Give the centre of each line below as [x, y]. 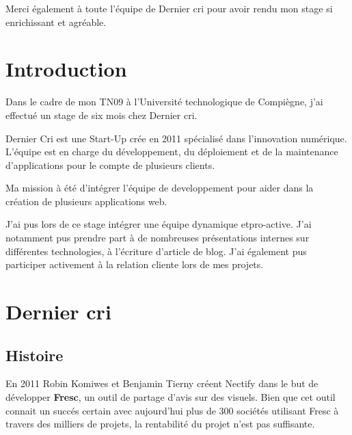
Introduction [66, 69]
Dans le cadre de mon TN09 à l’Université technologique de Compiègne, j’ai [164, 102]
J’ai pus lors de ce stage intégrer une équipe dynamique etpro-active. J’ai [159, 224]
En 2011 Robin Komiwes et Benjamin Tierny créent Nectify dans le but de [162, 383]
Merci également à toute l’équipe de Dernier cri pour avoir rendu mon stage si [169, 8]
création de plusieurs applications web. [86, 201]
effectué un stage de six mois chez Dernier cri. [101, 115]
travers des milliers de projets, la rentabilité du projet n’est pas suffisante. [160, 424]
